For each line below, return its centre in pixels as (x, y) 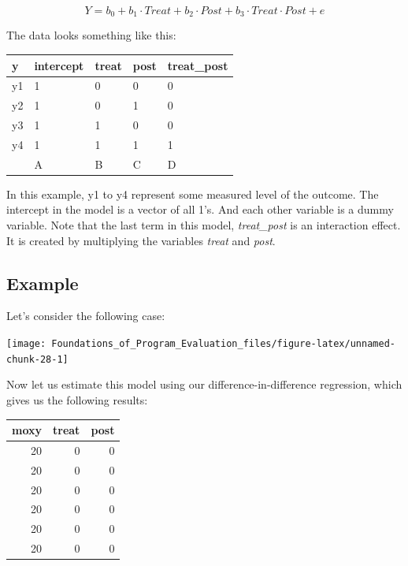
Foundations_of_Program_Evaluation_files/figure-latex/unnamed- (223, 344)
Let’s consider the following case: (86, 316)
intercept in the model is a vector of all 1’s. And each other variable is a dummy (200, 209)
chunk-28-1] (37, 359)
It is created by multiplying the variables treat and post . (141, 240)
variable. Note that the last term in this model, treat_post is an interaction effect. (204, 225)
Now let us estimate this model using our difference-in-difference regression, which (204, 384)
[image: (26, 344)
